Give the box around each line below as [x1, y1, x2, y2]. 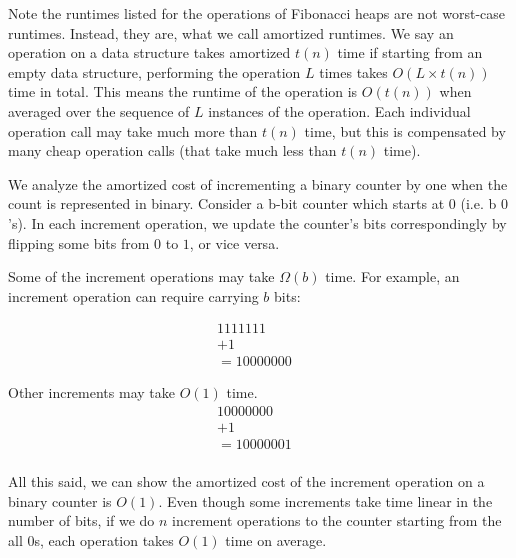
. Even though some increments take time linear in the [158, 490, 493, 511]
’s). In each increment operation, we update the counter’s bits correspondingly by [8, 212, 507, 233]
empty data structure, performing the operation [8, 61, 301, 82]
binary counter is [8, 490, 112, 511]
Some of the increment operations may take [8, 266, 275, 287]
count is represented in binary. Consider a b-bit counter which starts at [8, 193, 445, 214]
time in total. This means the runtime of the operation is [8, 81, 358, 102]
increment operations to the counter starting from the [172, 510, 502, 531]
